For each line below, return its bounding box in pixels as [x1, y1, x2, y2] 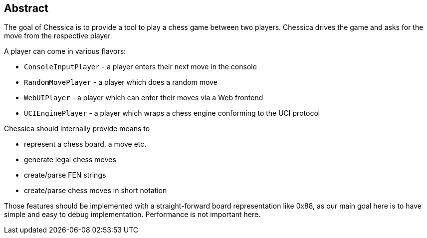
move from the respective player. [4, 31, 112, 40]
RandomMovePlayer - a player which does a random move [24, 78, 217, 87]
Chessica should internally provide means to [4, 124, 150, 133]
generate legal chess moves [24, 155, 116, 164]
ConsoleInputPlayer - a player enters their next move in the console [24, 62, 257, 71]
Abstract [4, 2, 48, 14]
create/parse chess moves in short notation [24, 186, 167, 195]
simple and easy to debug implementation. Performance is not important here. [4, 210, 261, 219]
